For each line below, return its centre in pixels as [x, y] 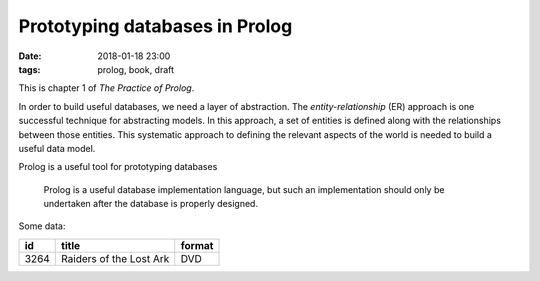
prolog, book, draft [136, 69]
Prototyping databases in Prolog [155, 26]
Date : [30, 56]
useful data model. [57, 148]
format [197, 245]
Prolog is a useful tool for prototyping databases [118, 167]
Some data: [42, 226]
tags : [29, 69]
